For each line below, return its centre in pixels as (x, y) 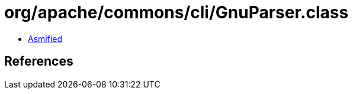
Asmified (45, 38)
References (39, 61)
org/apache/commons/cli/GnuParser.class (176, 12)
